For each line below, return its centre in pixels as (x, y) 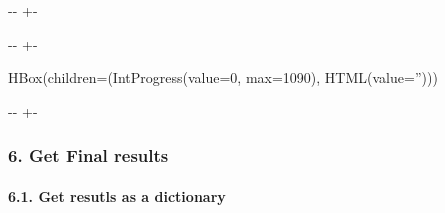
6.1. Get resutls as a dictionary (117, 195)
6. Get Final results (88, 155)
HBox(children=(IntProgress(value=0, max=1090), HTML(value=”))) (223, 77)
